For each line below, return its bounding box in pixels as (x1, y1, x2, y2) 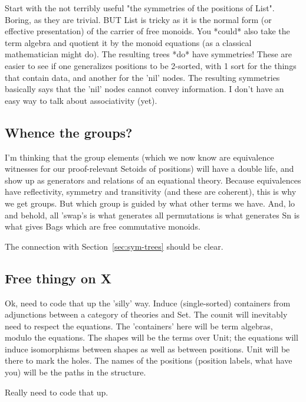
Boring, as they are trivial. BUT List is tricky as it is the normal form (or (5, 13, 272, 25)
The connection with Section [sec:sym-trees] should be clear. (5, 240, 223, 252)
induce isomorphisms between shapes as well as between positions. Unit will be (5, 342, 290, 355)
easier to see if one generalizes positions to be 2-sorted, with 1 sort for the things (5, 59, 297, 71)
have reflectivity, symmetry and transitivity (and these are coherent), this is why (5, 185, 297, 198)
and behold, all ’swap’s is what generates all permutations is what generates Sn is (5, 208, 300, 221)
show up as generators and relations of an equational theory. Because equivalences (5, 174, 301, 186)
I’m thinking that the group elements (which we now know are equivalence (5, 151, 274, 163)
